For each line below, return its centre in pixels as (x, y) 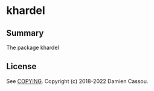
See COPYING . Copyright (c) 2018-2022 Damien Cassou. (77, 81)
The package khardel (33, 47)
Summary (25, 33)
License (21, 66)
